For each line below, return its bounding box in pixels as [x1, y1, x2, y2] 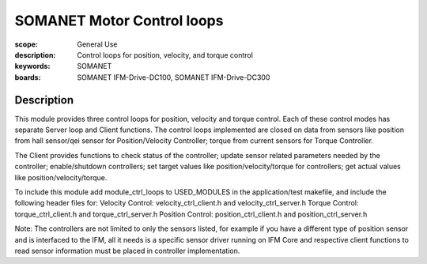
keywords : [14, 62, 51, 71]
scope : [14, 40, 39, 49]
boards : [14, 72, 41, 82]
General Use [77, 40, 118, 49]
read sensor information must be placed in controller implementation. [14, 246, 240, 255]
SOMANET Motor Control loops [14, 12, 224, 29]
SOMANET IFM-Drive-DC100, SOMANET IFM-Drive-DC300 [77, 72, 270, 82]
